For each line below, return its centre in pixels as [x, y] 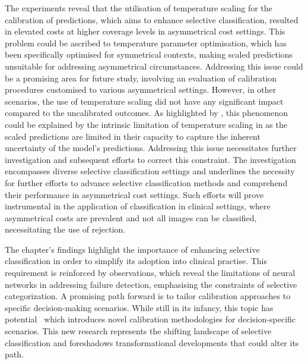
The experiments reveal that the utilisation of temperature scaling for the [139, 8]
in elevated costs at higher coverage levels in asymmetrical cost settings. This [145, 31]
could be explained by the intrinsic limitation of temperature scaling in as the [146, 124]
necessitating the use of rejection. [65, 229]
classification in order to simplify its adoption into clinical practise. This [136, 261]
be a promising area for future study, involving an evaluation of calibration [141, 78]
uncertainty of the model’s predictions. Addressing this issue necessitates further [151, 148]
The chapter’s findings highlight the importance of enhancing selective [132, 249]
